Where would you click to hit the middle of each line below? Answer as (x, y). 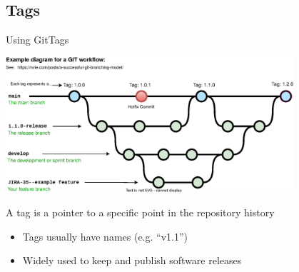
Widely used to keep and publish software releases (132, 260)
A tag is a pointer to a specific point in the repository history (140, 212)
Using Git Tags (37, 40)
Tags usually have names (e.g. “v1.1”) (105, 236)
